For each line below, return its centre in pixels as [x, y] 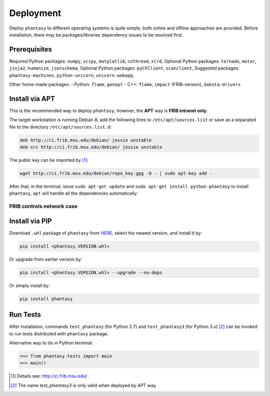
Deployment [35, 13]
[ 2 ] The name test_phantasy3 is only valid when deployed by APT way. [84, 385]
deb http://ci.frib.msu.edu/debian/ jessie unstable [86, 140]
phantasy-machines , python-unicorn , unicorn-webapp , [72, 75]
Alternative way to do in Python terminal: [51, 343]
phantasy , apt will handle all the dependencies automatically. [74, 193]
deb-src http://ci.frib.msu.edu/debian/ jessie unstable [91, 147]
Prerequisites [30, 49]
